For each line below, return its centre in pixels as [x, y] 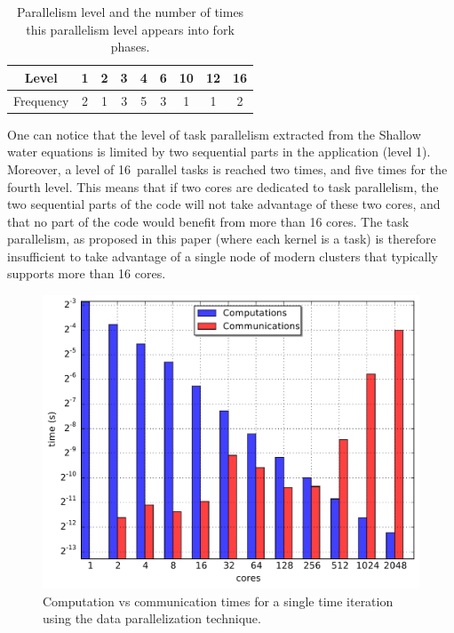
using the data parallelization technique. [152, 618]
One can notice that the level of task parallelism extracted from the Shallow [214, 134]
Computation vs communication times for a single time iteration [218, 601]
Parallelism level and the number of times [130, 12]
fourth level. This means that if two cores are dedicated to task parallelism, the [223, 186]
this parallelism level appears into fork [130, 29]
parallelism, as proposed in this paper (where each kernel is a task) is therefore [222, 239]
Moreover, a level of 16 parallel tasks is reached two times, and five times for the [227, 168]
